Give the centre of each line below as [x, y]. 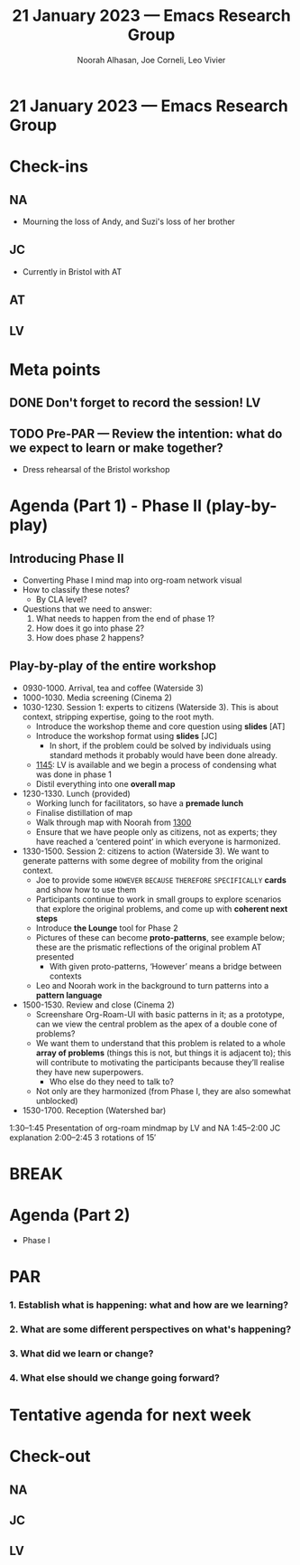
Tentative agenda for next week [131, 1415]
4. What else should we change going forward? [115, 1377]
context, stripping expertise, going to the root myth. [118, 717]
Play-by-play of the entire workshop [113, 666]
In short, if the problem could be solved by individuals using [160, 745]
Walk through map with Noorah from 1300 [114, 822]
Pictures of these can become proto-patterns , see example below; [160, 937]
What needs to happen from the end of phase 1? [125, 618]
